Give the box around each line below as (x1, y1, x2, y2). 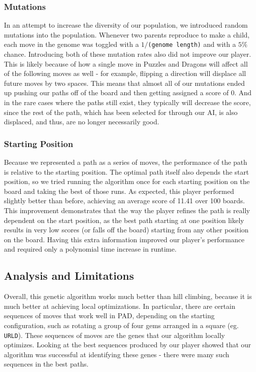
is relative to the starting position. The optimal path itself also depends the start (4, 166, 249, 177)
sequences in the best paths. (4, 359, 89, 369)
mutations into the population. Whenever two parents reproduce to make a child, (4, 29, 250, 39)
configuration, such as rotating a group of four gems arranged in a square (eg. (4, 320, 239, 330)
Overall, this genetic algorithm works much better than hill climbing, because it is (4, 291, 252, 301)
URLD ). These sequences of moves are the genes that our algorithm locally (4, 330, 225, 340)
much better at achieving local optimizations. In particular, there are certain (4, 300, 235, 311)
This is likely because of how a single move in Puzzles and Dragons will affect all (4, 58, 248, 69)
